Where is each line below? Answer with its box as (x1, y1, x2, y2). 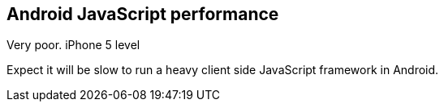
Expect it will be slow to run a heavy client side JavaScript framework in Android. (6, 63, 439, 77)
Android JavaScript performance (6, 4, 279, 24)
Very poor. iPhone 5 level (6, 38, 140, 52)
